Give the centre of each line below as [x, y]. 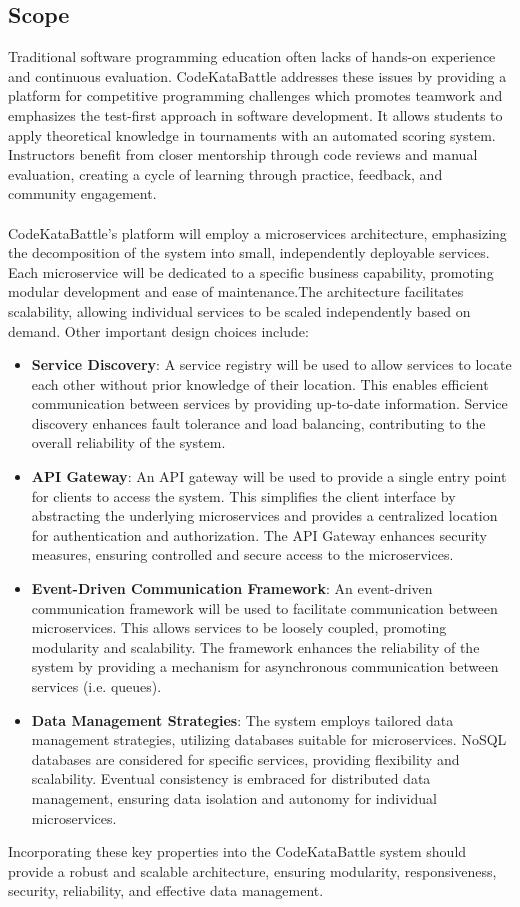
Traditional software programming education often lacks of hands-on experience [252, 56]
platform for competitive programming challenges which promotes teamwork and [255, 95]
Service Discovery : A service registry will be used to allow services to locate [271, 364]
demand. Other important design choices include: [158, 330]
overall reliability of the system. [128, 442]
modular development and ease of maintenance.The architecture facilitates [236, 291]
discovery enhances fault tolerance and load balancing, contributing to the [258, 422]
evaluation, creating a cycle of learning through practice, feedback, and [225, 173]
